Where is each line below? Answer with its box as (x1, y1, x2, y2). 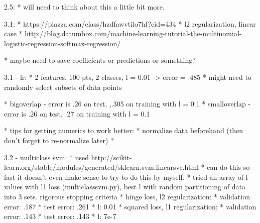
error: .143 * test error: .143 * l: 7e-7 (4, 211, 116, 221)
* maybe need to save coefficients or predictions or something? (4, 55, 196, 65)
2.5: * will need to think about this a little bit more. (4, 2, 165, 12)
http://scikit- (91, 152, 132, 162)
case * (4, 28, 23, 39)
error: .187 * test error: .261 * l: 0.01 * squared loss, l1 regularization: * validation (4, 201, 256, 211)
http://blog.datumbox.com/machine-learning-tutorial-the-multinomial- (25, 28, 242, 39)
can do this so (207, 162, 250, 172)
